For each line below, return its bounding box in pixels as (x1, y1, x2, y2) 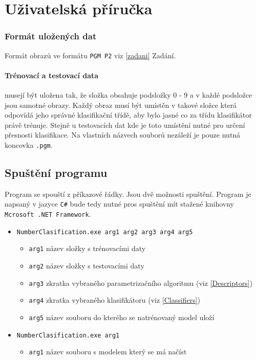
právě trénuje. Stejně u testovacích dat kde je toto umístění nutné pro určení (5, 119, 245, 130)
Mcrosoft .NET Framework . (5, 209, 91, 219)
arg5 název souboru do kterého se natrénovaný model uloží (29, 312, 215, 323)
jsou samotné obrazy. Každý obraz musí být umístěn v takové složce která (5, 99, 237, 110)
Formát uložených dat (5, 30, 97, 42)
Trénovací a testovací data (5, 70, 99, 80)
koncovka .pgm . (5, 140, 53, 150)
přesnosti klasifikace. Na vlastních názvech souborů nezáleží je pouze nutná (5, 129, 241, 140)
